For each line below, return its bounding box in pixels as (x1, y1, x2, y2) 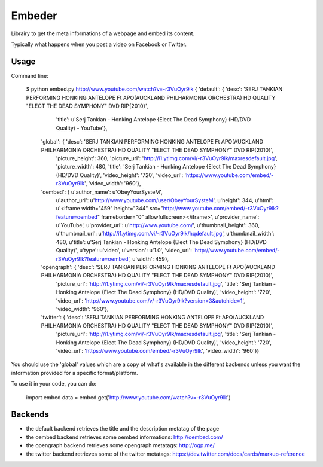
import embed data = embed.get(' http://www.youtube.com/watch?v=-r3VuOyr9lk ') (26, 393, 231, 401)
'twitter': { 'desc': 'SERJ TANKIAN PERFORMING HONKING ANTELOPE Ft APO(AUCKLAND (41, 314, 264, 321)
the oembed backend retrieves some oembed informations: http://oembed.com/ (26, 434, 224, 441)
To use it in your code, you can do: (11, 380, 97, 387)
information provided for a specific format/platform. (11, 369, 138, 376)
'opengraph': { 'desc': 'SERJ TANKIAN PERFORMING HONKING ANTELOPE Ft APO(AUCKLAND (41, 264, 275, 271)
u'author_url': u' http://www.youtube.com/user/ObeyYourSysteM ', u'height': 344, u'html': (56, 196, 273, 203)
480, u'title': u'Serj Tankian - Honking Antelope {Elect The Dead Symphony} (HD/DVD (56, 238, 267, 245)
